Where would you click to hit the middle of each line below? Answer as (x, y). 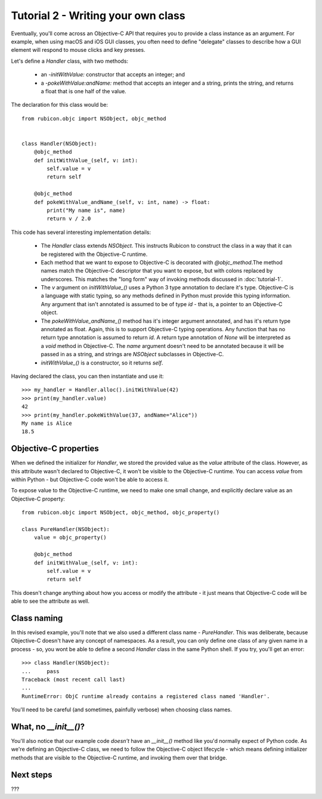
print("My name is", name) (86, 210)
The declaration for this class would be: (60, 105)
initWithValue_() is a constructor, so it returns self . (102, 363)
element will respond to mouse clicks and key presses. (78, 50)
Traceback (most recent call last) (74, 679)
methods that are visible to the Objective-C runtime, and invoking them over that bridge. (119, 757)
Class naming (37, 618)
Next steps (32, 775)
